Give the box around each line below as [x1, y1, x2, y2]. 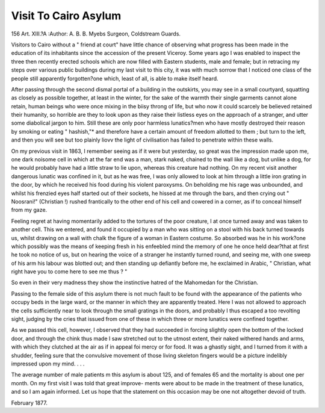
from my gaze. [11, 206, 48, 214]
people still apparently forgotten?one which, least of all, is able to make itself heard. [11, 75, 219, 82]
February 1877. [11, 399, 48, 406]
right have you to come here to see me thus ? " [11, 268, 128, 275]
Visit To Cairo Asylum [11, 9, 122, 22]
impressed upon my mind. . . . [11, 360, 85, 367]
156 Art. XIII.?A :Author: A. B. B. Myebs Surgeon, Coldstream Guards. [11, 30, 181, 37]
